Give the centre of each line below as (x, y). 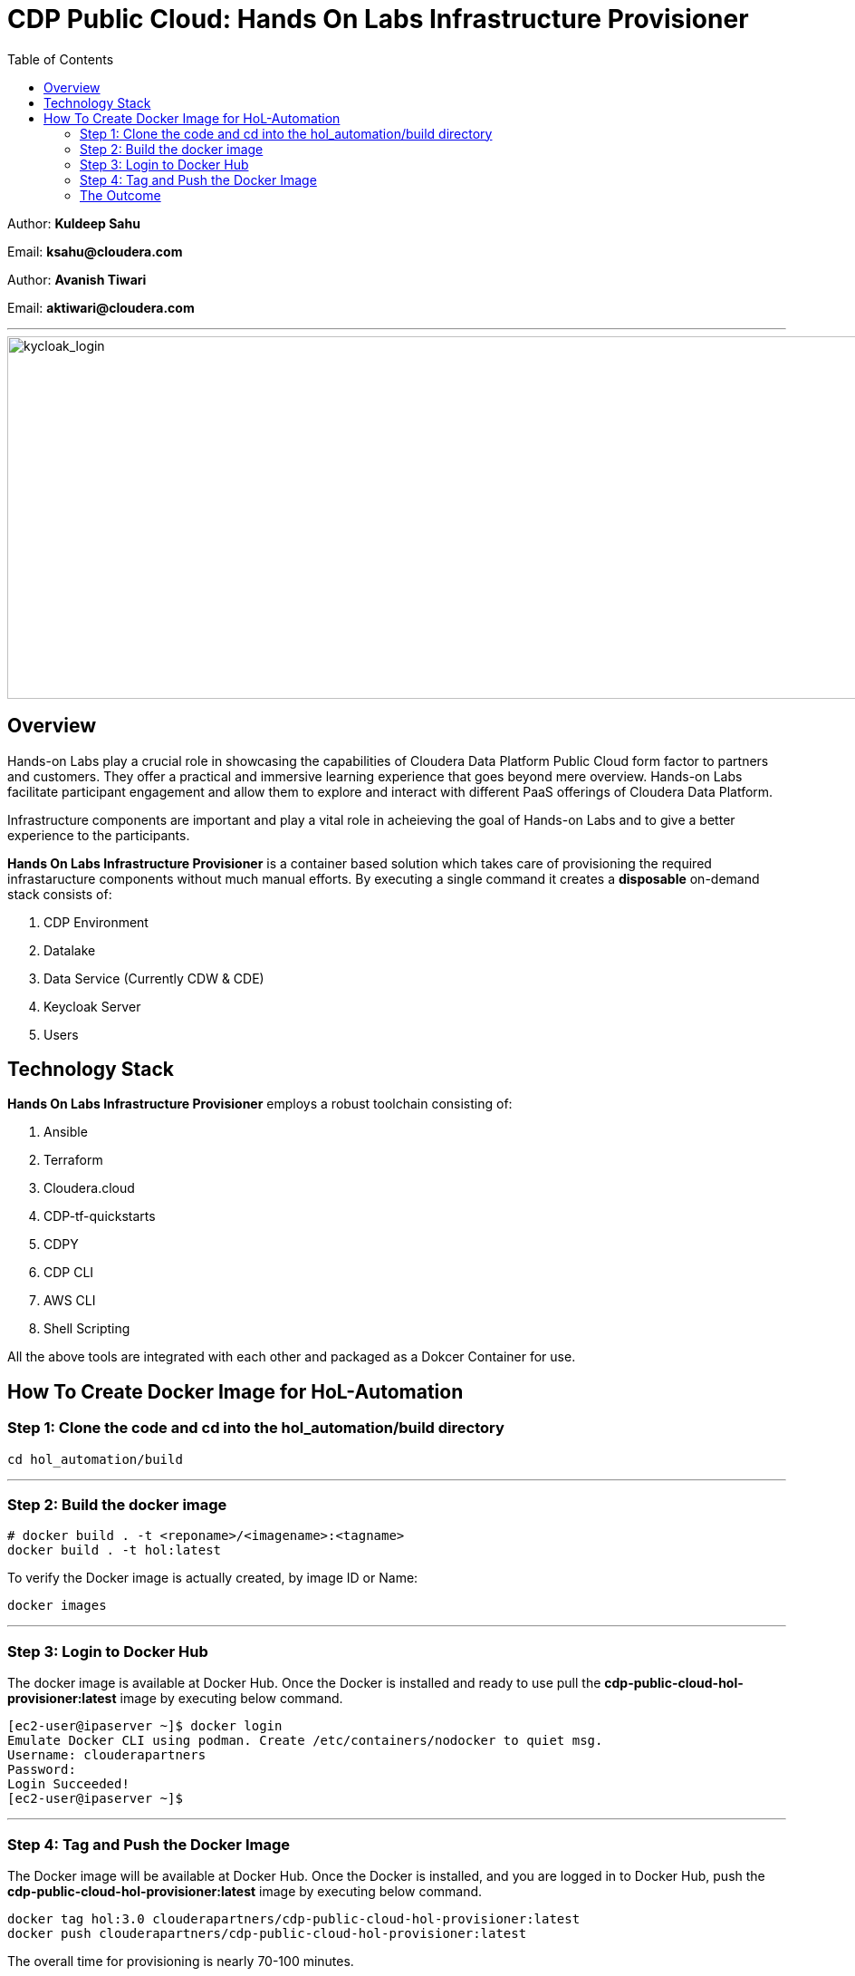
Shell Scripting (87, 1329)
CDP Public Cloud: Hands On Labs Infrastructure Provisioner (378, 19)
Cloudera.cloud (89, 1188)
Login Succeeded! (68, 1784)
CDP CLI (69, 1273)
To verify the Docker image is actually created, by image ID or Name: (213, 1578)
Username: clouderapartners (107, 1755)
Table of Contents (61, 59)
